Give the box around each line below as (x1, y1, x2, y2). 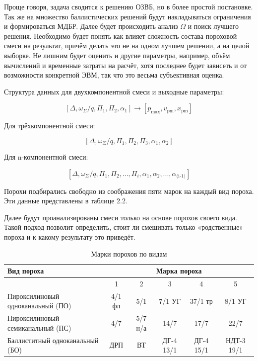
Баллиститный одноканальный (7, 335, 99, 345)
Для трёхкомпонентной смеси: (4, 120, 95, 131)
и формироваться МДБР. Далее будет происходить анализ (4, 21, 178, 31)
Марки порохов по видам (91, 248, 167, 259)
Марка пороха (156, 266, 202, 276)
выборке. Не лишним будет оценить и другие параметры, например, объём (4, 50, 230, 60)
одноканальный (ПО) (7, 300, 71, 311)
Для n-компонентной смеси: (4, 151, 88, 162)
